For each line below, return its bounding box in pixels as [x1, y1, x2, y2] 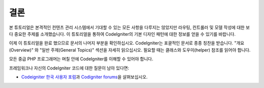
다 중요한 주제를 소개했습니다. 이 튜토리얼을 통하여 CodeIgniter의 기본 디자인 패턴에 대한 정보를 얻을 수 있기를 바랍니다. [9, 31, 236, 37]
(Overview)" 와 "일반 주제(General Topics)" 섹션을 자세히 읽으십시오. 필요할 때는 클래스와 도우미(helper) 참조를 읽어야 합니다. [9, 47, 251, 53]
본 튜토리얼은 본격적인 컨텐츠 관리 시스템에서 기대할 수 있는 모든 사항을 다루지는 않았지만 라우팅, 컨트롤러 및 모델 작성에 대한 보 [9, 24, 250, 30]
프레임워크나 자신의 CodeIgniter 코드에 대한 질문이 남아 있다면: [9, 65, 130, 71]
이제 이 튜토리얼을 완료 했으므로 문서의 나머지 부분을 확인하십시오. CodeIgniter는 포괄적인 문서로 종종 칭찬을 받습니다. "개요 [9, 40, 244, 46]
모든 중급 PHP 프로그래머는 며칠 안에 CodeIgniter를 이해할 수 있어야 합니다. [9, 56, 154, 62]
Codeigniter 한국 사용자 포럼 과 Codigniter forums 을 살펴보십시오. [21, 74, 148, 80]
